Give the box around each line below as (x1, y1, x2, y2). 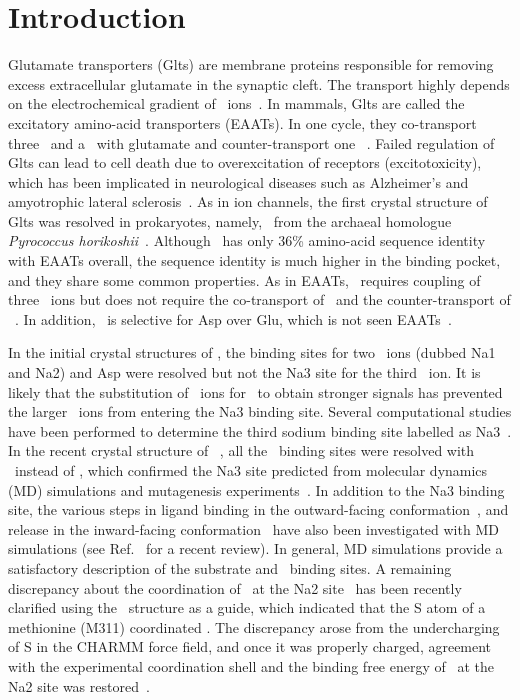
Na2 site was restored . (8, 675, 150, 696)
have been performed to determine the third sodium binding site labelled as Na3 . (8, 420, 512, 441)
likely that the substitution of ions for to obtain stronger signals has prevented (8, 381, 503, 402)
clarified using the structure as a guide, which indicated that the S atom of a (8, 597, 486, 618)
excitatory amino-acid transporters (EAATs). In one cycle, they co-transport (8, 112, 477, 133)
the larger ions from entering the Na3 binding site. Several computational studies (8, 401, 512, 422)
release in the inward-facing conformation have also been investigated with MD (8, 518, 499, 539)
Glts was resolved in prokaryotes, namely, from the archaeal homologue (8, 210, 452, 231)
